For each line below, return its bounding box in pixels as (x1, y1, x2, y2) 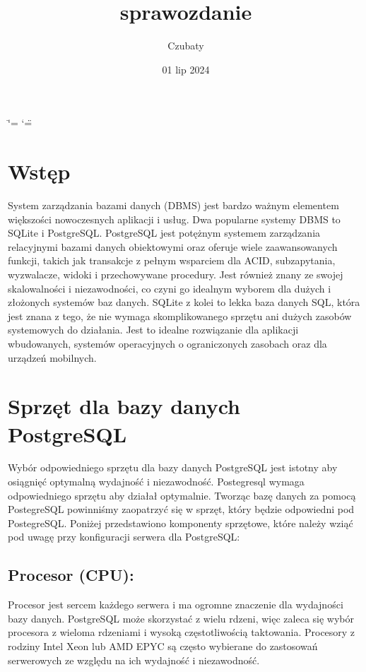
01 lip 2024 (162, 61, 210, 76)
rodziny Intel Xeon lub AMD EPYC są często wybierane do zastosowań (8, 639, 318, 654)
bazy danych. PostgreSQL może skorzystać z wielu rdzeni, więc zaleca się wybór (8, 611, 354, 625)
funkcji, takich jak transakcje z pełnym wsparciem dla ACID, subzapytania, (8, 253, 336, 268)
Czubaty (167, 38, 204, 53)
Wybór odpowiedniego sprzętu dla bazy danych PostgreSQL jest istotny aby (8, 460, 338, 475)
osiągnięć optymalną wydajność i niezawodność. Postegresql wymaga (8, 474, 305, 489)
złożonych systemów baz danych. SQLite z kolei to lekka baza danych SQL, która (8, 295, 360, 310)
